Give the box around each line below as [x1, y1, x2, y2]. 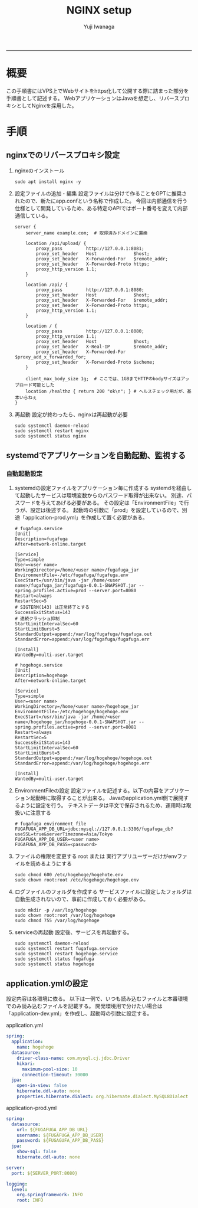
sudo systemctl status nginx [14, 433, 87, 439]
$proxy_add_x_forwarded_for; [14, 354, 87, 360]
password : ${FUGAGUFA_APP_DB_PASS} [16, 1138, 104, 1144]
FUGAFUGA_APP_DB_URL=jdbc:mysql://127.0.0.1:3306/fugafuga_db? [14, 826, 174, 832]
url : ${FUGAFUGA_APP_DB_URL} [16, 1127, 88, 1132]
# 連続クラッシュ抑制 [14, 615, 60, 622]
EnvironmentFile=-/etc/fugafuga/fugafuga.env [14, 572, 128, 578]
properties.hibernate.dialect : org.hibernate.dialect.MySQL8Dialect [16, 1093, 189, 1099]
